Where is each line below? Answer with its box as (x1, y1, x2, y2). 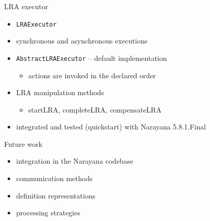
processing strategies (16, 207, 80, 218)
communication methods (16, 173, 93, 184)
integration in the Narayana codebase (16, 156, 133, 166)
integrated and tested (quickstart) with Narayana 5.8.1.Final (16, 121, 206, 132)
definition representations (16, 190, 96, 201)
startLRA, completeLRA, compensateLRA (28, 104, 161, 115)
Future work (4, 138, 42, 149)
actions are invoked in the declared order (28, 70, 156, 80)
